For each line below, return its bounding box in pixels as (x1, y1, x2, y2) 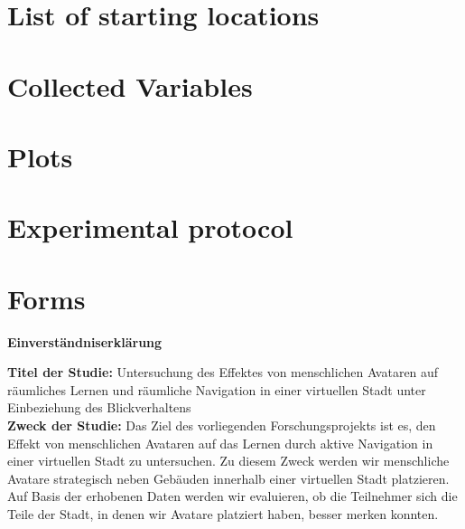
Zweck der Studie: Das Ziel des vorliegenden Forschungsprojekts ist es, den (7, 416, 436, 434)
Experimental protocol (7, 209, 293, 246)
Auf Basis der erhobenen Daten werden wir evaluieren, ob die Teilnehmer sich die (7, 486, 458, 505)
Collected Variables (7, 67, 253, 104)
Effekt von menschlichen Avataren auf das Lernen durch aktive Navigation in (7, 433, 433, 452)
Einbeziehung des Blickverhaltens (7, 398, 191, 417)
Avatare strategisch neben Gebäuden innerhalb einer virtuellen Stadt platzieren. (7, 468, 450, 487)
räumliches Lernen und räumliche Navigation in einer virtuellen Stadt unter (7, 380, 426, 399)
